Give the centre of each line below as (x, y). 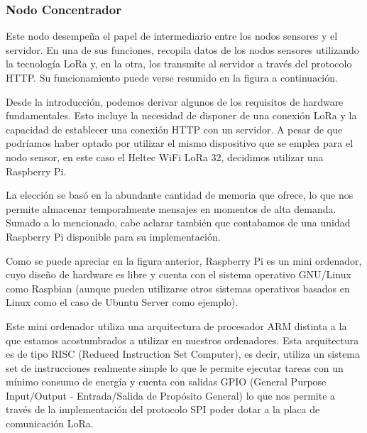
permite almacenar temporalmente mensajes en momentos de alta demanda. (171, 208)
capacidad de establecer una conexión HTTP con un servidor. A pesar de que (174, 129)
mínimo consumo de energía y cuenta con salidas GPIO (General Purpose (166, 382)
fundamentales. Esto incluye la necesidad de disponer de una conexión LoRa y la (181, 115)
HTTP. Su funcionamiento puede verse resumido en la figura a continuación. (172, 77)
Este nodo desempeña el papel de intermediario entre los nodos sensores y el (172, 36)
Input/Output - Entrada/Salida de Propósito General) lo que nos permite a (171, 395)
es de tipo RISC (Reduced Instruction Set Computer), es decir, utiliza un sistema (183, 354)
